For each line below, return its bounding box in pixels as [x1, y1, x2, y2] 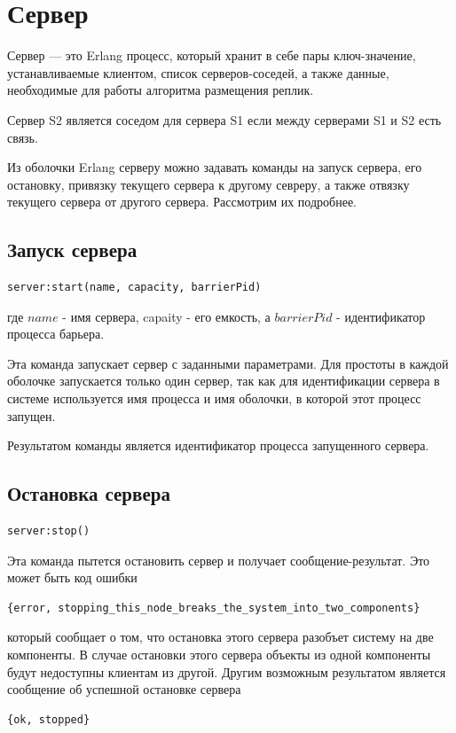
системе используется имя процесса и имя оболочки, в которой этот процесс [7, 389, 421, 408]
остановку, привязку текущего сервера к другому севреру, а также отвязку [7, 175, 410, 193]
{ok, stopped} [7, 713, 90, 726]
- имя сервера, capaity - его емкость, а [62, 307, 271, 325]
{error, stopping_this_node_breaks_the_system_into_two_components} [7, 601, 421, 614]
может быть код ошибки [7, 568, 138, 587]
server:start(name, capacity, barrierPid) [7, 281, 262, 294]
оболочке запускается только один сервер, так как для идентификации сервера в [7, 371, 440, 390]
